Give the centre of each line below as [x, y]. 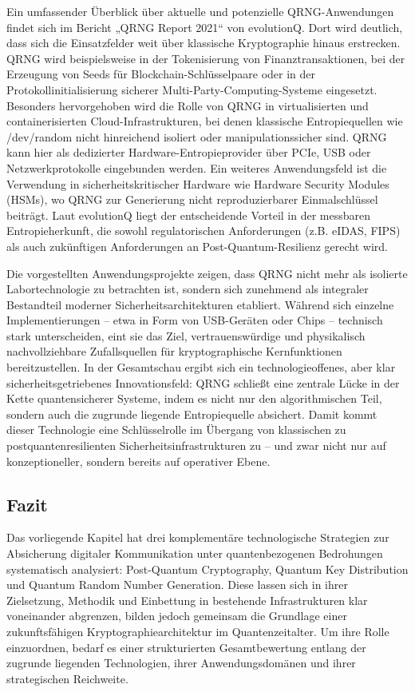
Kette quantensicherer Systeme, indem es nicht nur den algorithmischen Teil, [194, 398]
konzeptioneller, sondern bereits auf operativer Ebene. [138, 461]
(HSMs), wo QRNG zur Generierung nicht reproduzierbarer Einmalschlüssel [192, 199]
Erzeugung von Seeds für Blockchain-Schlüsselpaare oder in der [161, 74]
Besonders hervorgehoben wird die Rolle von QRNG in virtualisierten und [188, 105]
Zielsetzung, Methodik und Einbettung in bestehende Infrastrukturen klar [187, 600]
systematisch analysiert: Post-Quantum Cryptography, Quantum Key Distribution [207, 569]
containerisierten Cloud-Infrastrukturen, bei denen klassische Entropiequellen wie [205, 121]
